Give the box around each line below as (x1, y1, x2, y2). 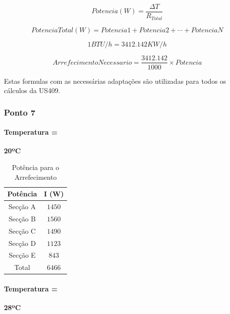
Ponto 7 (4, 106, 36, 118)
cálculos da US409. (4, 85, 60, 96)
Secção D (8, 238, 36, 248)
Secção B (8, 213, 36, 223)
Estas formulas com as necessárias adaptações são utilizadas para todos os (4, 75, 226, 86)
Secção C (8, 225, 36, 236)
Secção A (8, 201, 36, 212)
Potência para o (12, 162, 59, 172)
